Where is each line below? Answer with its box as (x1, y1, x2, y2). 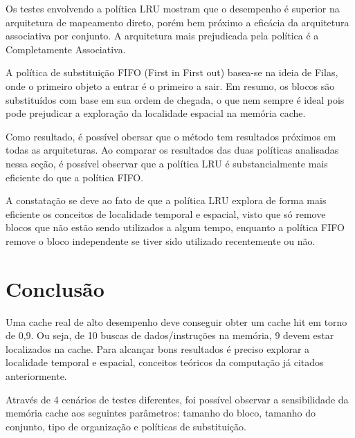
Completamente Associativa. (6, 42, 126, 56)
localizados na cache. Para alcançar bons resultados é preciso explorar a (6, 341, 310, 356)
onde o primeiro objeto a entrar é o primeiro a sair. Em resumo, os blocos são (6, 78, 335, 93)
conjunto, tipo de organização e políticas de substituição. (6, 419, 246, 433)
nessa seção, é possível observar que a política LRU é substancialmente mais (6, 156, 328, 170)
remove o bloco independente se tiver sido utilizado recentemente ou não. (6, 233, 316, 248)
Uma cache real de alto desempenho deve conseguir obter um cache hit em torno (6, 314, 347, 329)
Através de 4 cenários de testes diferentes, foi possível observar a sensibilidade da (6, 392, 349, 406)
